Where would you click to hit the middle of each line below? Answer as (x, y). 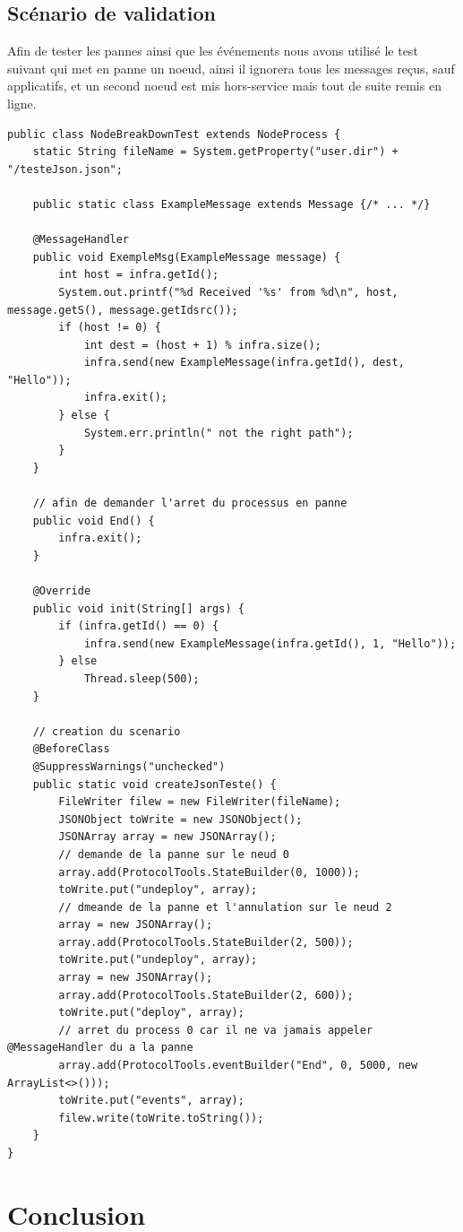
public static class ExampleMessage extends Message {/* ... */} (231, 204)
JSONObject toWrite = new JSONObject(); (180, 819)
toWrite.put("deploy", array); (151, 1013)
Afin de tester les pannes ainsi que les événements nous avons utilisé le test (213, 51)
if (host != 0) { (110, 328)
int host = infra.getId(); (139, 275)
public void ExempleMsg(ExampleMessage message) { (187, 257)
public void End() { (94, 521)
